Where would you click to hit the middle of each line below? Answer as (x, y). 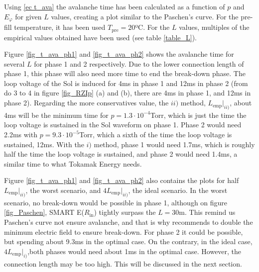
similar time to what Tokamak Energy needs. (73, 163)
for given (28, 16)
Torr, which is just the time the (198, 115)
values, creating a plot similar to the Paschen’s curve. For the (145, 16)
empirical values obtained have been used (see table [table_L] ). (101, 37)
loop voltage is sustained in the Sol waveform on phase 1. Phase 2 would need (123, 125)
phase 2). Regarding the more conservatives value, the (86, 103)
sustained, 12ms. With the (44, 144)
